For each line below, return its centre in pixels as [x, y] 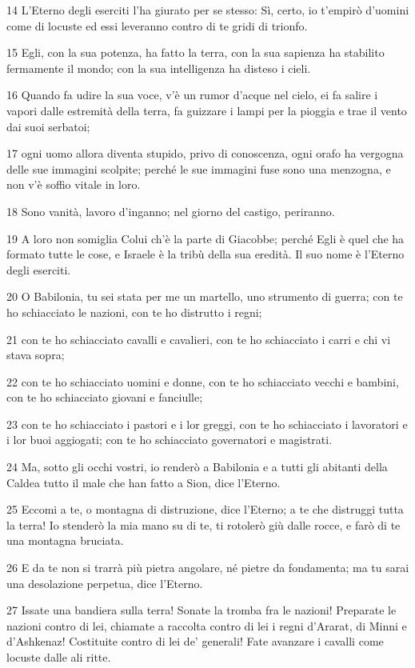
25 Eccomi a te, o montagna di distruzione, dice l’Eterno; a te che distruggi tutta [205, 509]
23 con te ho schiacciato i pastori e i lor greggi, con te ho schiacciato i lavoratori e [207, 424]
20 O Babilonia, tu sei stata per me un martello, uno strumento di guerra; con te [205, 296]
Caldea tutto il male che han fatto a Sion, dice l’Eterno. [144, 482]
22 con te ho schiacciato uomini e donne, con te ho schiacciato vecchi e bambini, [203, 381]
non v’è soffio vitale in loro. [74, 184]
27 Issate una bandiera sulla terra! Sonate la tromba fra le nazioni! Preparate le [202, 610]
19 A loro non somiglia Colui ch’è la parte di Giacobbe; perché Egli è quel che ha [206, 238]
